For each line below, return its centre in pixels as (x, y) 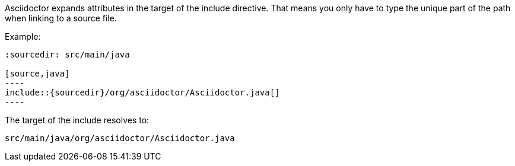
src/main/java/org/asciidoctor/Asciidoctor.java (120, 138)
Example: (23, 36)
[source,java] (37, 74)
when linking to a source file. (61, 18)
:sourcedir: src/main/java (67, 55)
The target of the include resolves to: (77, 120)
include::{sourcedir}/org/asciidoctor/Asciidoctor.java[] (142, 92)
